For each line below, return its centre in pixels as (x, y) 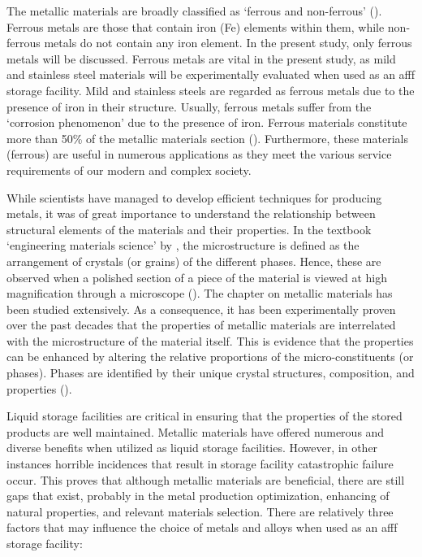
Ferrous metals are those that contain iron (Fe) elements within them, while (196, 26)
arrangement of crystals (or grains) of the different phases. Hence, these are (194, 261)
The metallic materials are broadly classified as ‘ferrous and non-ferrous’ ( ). (194, 11)
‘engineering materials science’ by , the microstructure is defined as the (183, 245)
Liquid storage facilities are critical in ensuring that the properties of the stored (205, 416)
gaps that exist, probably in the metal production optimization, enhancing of (198, 496)
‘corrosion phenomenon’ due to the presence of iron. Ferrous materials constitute (207, 122)
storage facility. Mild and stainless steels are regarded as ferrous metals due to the (211, 90)
